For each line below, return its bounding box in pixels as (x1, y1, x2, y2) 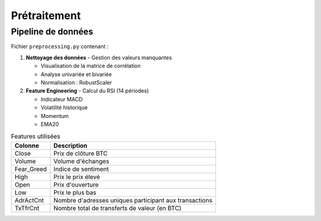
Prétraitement (11, 9, 81, 22)
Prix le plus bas (53, 188, 96, 197)
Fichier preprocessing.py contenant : (11, 43, 109, 50)
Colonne (14, 141, 39, 150)
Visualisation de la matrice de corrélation (40, 63, 141, 70)
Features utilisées (11, 132, 61, 141)
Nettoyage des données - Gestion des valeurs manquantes (26, 54, 172, 61)
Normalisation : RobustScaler (40, 79, 112, 86)
